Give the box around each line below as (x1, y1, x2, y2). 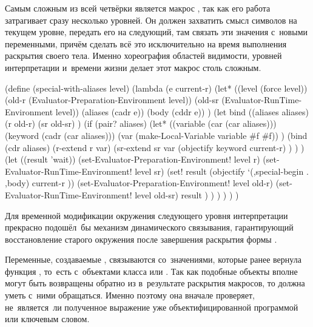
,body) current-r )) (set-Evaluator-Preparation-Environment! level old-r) (5, 177, 274, 189)
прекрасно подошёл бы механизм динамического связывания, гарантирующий (5, 221, 294, 234)
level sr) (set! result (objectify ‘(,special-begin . (135, 164, 309, 177)
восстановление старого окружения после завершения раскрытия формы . (5, 232, 277, 245)
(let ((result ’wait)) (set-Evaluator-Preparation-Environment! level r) (5, 153, 260, 166)
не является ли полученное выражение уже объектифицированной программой (5, 300, 298, 313)
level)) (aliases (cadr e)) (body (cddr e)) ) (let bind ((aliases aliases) (55, 105, 309, 118)
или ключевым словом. (5, 312, 90, 325)
